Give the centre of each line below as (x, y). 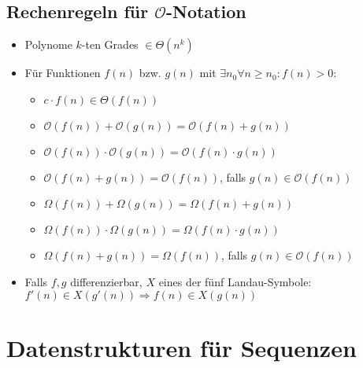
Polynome (48, 44)
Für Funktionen (63, 73)
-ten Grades (110, 44)
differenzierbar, (106, 281)
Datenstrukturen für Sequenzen (181, 347)
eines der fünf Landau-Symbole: (235, 281)
